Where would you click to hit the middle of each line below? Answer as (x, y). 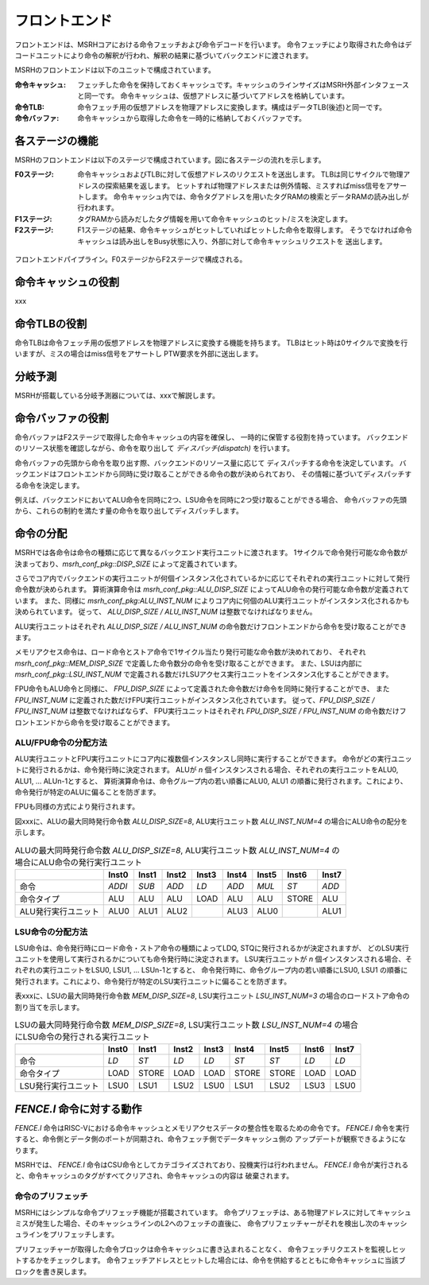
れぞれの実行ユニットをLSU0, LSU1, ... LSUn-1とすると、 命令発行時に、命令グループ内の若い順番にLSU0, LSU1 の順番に (211, 970)
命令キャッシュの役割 (67, 282)
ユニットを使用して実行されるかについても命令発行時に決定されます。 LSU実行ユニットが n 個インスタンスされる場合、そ (213, 959)
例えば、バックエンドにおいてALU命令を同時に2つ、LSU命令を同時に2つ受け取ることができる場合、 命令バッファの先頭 (211, 499)
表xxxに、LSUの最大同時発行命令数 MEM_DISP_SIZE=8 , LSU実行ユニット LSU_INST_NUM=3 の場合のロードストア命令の (212, 996)
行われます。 (98, 208)
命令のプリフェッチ (52, 1197)
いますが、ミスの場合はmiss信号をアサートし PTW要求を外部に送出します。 (139, 354)
